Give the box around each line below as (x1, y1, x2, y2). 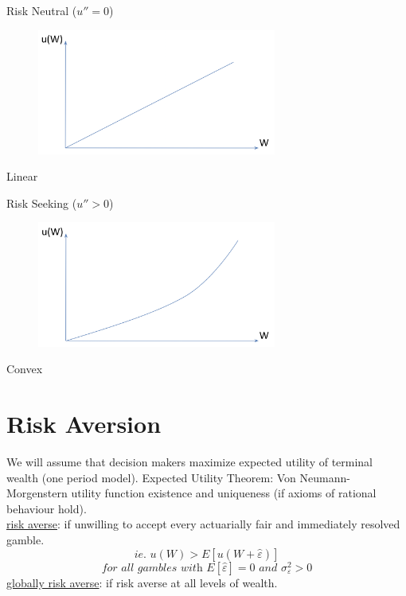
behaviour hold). (6, 500, 87, 516)
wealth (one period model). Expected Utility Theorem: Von (6, 469, 296, 485)
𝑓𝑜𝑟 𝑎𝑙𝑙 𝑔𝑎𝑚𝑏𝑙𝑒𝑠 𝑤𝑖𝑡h (101, 562, 203, 574)
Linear (6, 168, 38, 185)
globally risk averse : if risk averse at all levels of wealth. (6, 574, 278, 590)
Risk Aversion (6, 407, 162, 440)
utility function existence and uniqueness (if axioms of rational (71, 485, 377, 501)
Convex (6, 360, 43, 377)
